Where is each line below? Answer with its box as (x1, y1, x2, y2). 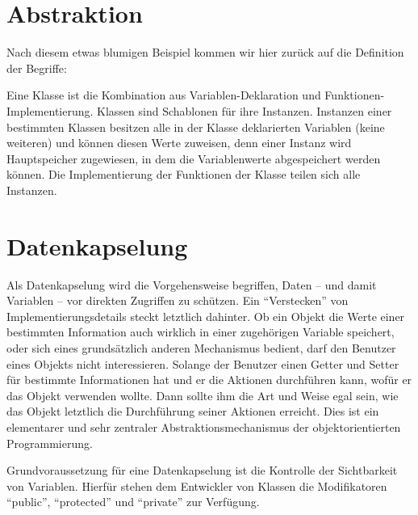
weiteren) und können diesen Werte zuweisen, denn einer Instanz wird (6, 134, 352, 151)
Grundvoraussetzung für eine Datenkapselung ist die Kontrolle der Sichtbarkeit (6, 462, 398, 479)
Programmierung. (6, 434, 93, 451)
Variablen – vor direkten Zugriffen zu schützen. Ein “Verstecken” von (6, 292, 349, 309)
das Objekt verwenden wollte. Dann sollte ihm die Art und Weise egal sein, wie (6, 386, 399, 403)
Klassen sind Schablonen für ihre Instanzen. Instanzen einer (97, 102, 392, 119)
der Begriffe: (6, 59, 67, 76)
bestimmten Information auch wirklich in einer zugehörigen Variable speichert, (6, 323, 395, 340)
